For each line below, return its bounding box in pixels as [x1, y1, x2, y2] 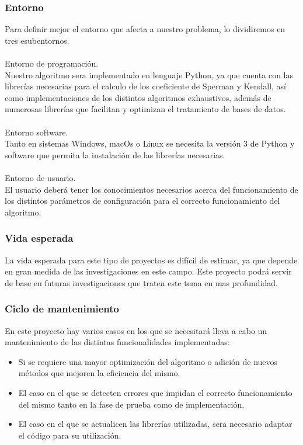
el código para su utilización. [18, 429, 121, 441]
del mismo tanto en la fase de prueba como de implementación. [18, 398, 245, 410]
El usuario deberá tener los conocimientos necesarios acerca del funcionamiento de [5, 183, 298, 195]
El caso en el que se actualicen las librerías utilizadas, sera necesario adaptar [18, 418, 292, 430]
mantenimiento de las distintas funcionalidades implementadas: [5, 336, 230, 348]
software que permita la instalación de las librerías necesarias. [5, 148, 225, 161]
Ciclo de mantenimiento [5, 301, 119, 316]
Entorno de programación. [5, 57, 99, 69]
